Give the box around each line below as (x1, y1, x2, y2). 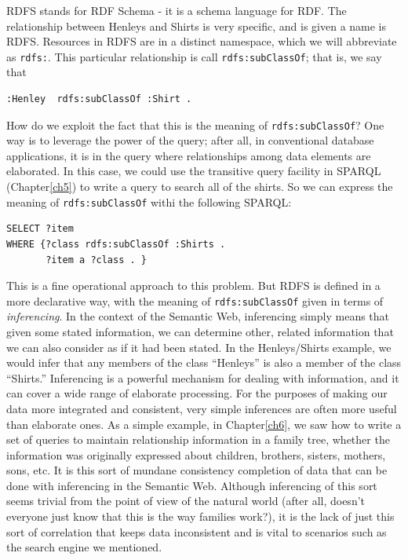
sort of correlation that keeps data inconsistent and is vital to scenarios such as (6, 523, 387, 540)
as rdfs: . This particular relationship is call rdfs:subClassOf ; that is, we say (6, 48, 382, 64)
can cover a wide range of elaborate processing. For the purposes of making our (6, 385, 388, 401)
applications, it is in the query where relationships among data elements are (6, 147, 371, 163)
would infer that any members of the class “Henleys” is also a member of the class (6, 354, 402, 371)
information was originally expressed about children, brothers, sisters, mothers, (6, 446, 386, 463)
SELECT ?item (6, 223, 74, 235)
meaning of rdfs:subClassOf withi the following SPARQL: (6, 193, 292, 210)
